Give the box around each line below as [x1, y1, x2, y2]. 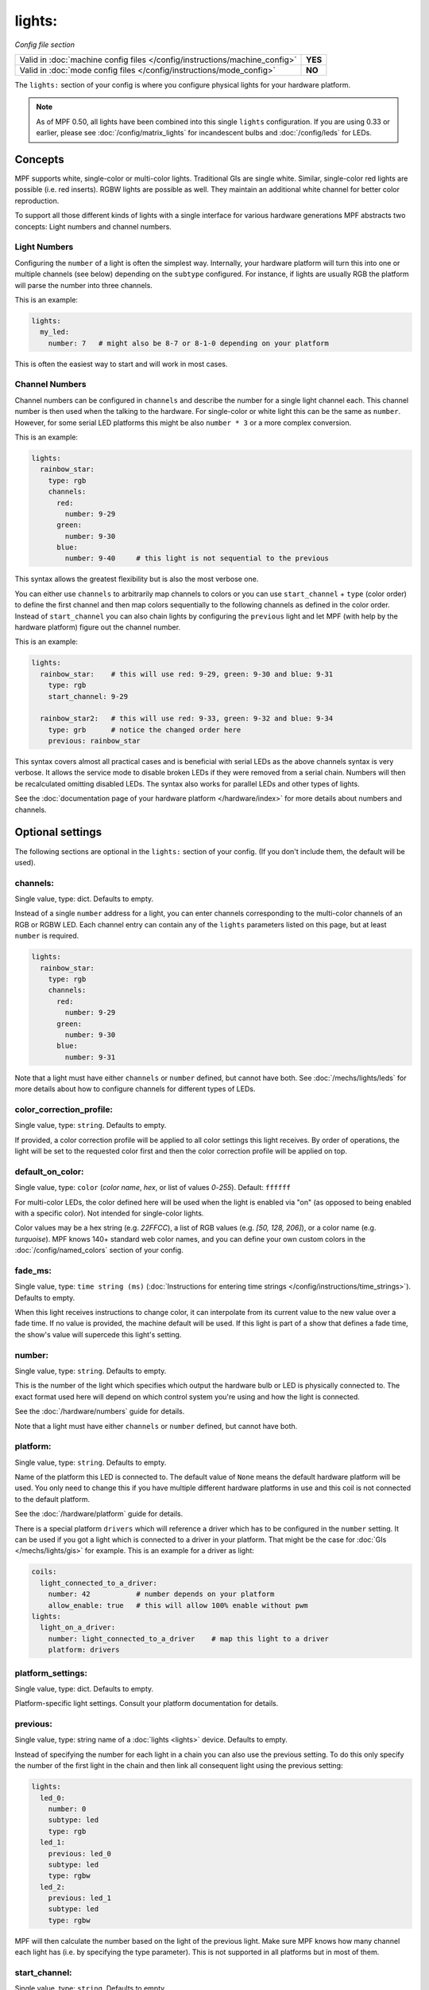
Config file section [14, 40, 75, 49]
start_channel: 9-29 [48, 692, 129, 700]
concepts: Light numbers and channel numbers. [14, 221, 172, 231]
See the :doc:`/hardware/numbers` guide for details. [14, 1407, 185, 1416]
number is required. [14, 931, 79, 941]
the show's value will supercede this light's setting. [14, 1329, 182, 1339]
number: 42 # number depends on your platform [48, 1590, 275, 1599]
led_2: [40, 1883, 66, 1891]
